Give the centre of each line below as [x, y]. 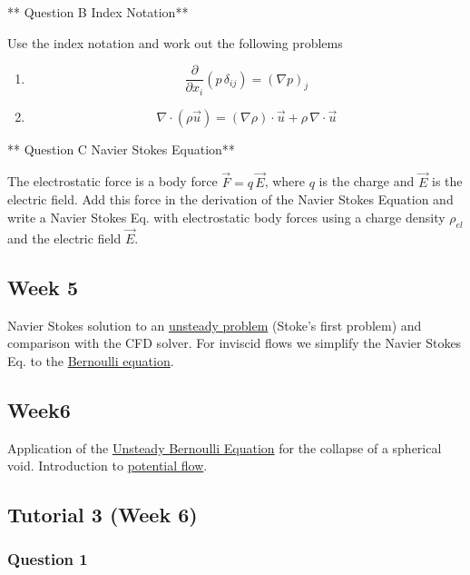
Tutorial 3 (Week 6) [103, 515]
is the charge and [367, 181]
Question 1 [48, 559]
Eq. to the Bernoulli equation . [91, 360]
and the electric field [64, 238]
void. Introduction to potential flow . [108, 466]
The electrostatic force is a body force [113, 181]
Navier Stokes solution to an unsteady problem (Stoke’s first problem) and [215, 325]
